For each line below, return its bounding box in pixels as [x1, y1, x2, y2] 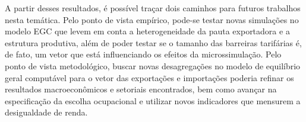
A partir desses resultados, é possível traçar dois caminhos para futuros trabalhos [5, 2, 301, 14]
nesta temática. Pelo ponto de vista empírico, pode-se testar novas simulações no [5, 13, 299, 25]
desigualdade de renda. [5, 106, 88, 118]
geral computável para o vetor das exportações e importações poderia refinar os [5, 71, 294, 84]
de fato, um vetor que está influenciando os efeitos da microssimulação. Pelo [5, 48, 282, 60]
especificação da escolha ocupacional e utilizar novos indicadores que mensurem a [5, 94, 301, 107]
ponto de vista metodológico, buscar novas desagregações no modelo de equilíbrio [5, 59, 301, 72]
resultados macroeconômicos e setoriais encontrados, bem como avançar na [5, 83, 277, 95]
